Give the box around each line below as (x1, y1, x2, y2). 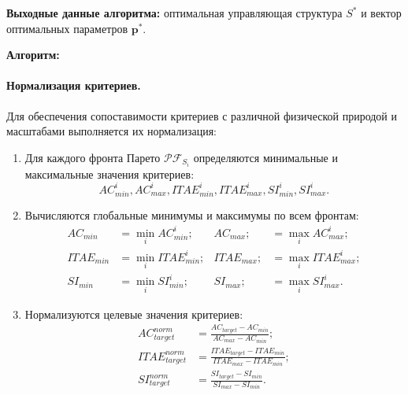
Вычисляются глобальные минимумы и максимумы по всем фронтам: (24, 206, 359, 223)
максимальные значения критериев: (24, 165, 195, 182)
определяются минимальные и (193, 149, 338, 165)
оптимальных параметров (6, 20, 128, 36)
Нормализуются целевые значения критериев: (24, 305, 243, 322)
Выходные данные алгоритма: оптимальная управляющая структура (6, 5, 343, 20)
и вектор (361, 5, 402, 20)
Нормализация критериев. (6, 77, 141, 94)
